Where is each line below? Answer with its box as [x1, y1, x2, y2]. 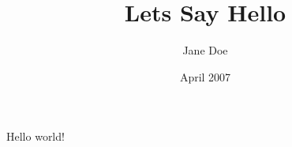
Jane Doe [182, 42, 228, 58]
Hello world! [6, 128, 65, 145]
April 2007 [179, 68, 231, 85]
